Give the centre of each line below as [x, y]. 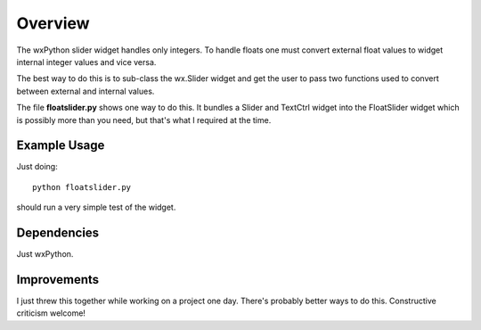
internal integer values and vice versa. [86, 62]
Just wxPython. [45, 254]
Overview [53, 23]
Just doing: [37, 167]
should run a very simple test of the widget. [96, 207]
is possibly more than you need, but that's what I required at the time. [144, 120]
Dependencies [58, 233]
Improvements [58, 280]
